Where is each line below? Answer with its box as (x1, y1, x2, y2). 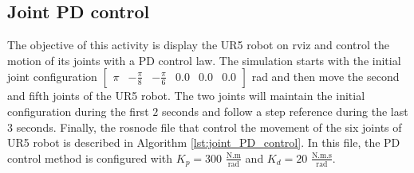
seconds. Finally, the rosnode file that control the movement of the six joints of (16, 118, 402, 135)
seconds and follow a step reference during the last (161, 102, 408, 119)
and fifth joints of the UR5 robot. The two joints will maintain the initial (7, 87, 365, 104)
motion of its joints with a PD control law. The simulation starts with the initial (7, 52, 401, 68)
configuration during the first (7, 102, 149, 119)
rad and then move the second (251, 68, 400, 85)
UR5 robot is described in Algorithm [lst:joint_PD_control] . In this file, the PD (7, 134, 400, 151)
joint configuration (7, 68, 97, 85)
